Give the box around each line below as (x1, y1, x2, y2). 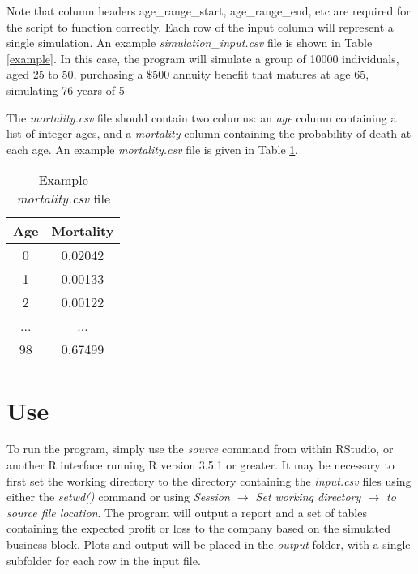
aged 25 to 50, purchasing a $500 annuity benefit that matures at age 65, (6, 66, 369, 83)
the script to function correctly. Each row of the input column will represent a (6, 18, 394, 35)
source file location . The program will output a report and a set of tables (6, 503, 367, 520)
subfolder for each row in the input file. (6, 551, 201, 568)
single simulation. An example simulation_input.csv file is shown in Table (6, 34, 373, 51)
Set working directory (255, 488, 361, 505)
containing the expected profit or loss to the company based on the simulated (6, 520, 391, 537)
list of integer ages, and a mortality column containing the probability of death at (6, 125, 412, 142)
